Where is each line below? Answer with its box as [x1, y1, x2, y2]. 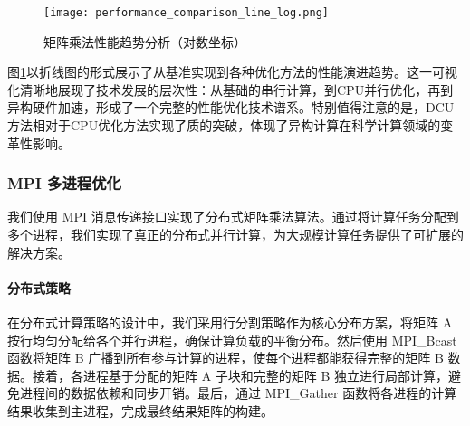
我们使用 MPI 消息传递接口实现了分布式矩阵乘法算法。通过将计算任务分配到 [7, 207, 459, 226]
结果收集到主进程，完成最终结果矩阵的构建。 [7, 401, 273, 420]
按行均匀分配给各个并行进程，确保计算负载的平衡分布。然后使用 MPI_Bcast [7, 330, 457, 349]
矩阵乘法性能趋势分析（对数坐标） [43, 32, 246, 51]
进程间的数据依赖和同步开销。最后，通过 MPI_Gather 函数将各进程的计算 [19, 383, 457, 402]
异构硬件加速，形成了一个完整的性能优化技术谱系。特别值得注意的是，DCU [7, 98, 455, 117]
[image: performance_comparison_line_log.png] [43, 6, 329, 19]
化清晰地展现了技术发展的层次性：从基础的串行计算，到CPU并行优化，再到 [7, 80, 454, 99]
